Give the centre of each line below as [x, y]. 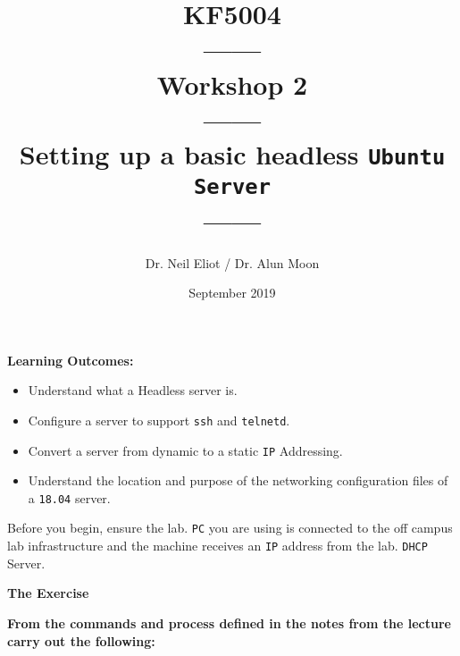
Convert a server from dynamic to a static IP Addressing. [185, 450]
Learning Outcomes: [71, 360]
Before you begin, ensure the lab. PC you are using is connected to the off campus [230, 528]
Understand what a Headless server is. [133, 390]
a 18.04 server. [69, 497]
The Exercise [48, 593]
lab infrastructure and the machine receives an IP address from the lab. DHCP [217, 546]
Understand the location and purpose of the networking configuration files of [238, 480]
